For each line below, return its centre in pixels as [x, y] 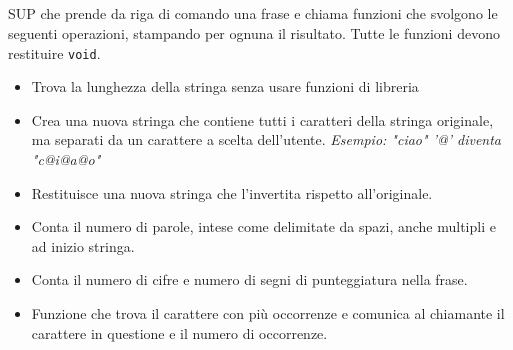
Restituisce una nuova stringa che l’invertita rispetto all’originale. [232, 192]
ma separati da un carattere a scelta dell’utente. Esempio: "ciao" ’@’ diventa [266, 139]
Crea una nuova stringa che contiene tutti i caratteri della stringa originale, [262, 119]
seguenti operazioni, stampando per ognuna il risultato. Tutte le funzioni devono [254, 32]
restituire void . [54, 52]
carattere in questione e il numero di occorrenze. [179, 332]
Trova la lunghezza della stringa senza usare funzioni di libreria [225, 86]
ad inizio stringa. [83, 245]
